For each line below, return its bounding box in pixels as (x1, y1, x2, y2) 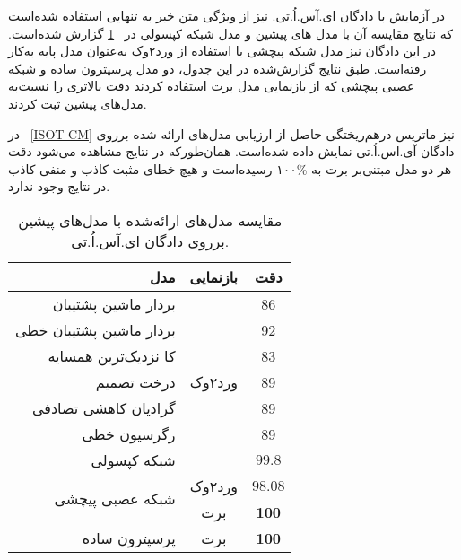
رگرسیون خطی (82, 423, 176, 444)
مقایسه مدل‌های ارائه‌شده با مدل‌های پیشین (18, 209, 283, 231)
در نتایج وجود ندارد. (8, 177, 110, 196)
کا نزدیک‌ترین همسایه (48, 345, 176, 366)
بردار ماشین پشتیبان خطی (15, 319, 176, 340)
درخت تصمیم (95, 371, 176, 392)
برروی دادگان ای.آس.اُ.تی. (71, 230, 230, 251)
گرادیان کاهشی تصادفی (32, 397, 176, 418)
